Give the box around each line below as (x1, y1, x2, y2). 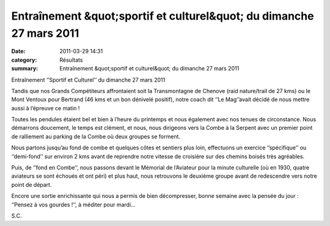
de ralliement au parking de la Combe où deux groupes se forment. (11, 132, 180, 140)
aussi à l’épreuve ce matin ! (11, 104, 80, 111)
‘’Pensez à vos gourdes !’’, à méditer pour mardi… (11, 201, 136, 208)
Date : (11, 48, 26, 55)
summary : (11, 65, 38, 72)
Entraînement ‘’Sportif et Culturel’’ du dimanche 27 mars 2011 (11, 76, 166, 83)
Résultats (59, 56, 83, 64)
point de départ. (11, 181, 52, 188)
